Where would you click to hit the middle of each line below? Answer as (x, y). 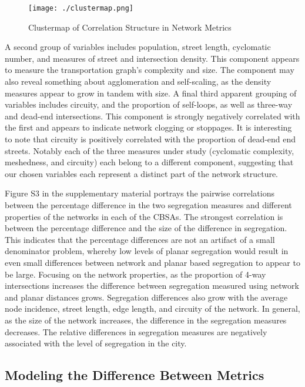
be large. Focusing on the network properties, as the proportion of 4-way (135, 274)
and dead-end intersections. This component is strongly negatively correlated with (152, 116)
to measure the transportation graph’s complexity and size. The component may (150, 70)
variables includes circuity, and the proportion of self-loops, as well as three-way (149, 104)
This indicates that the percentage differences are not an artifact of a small (140, 239)
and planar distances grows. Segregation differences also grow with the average (146, 297)
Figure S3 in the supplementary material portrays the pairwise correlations (140, 193)
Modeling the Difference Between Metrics (135, 375)
